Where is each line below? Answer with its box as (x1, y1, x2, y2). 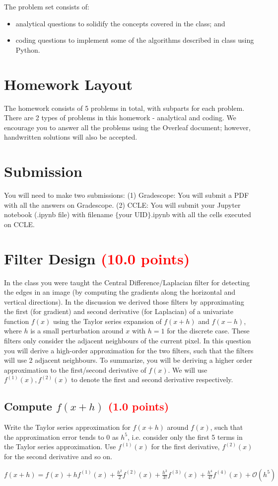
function (4, 316, 29, 326)
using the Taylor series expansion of (53, 316, 162, 326)
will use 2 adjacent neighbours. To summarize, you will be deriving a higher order (4, 355, 253, 365)
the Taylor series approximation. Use (4, 441, 116, 452)
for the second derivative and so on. (4, 451, 113, 462)
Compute (4, 399, 52, 414)
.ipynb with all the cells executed (151, 209, 251, 220)
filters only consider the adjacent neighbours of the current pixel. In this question (4, 335, 251, 346)
